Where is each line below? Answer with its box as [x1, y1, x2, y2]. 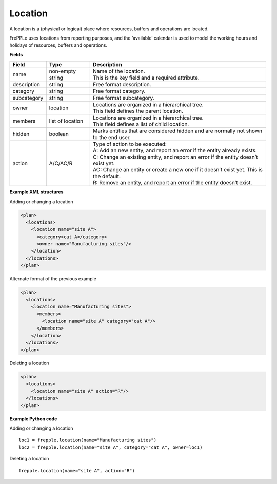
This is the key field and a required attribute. [93, 74, 200, 82]
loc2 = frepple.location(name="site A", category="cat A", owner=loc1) [18, 444, 203, 450]
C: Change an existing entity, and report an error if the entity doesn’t [93, 153, 259, 161]
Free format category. [93, 88, 146, 95]
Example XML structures [9, 189, 64, 195]
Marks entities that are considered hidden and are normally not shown [93, 127, 263, 134]
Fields [9, 51, 23, 57]
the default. [93, 172, 121, 180]
